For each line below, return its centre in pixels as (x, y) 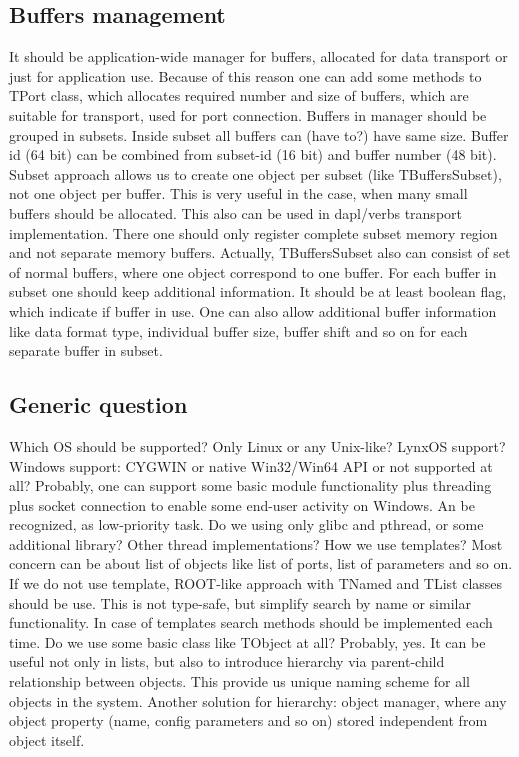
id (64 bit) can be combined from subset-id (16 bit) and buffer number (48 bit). (253, 154)
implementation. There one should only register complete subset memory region (253, 232)
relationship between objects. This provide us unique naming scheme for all (239, 681)
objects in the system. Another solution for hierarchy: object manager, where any (258, 700)
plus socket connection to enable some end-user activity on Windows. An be (242, 504)
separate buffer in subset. (86, 350)
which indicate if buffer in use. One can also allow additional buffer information (253, 310)
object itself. (47, 739)
